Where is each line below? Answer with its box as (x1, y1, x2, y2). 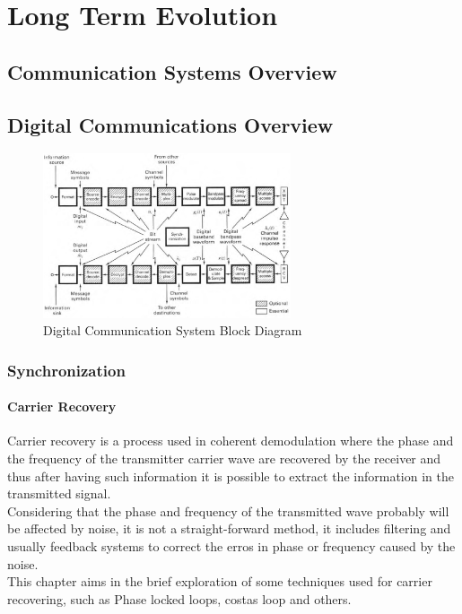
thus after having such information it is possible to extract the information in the (7, 466, 454, 485)
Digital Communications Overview (7, 110, 334, 138)
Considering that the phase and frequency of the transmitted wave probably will (7, 501, 449, 520)
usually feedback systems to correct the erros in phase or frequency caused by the (7, 537, 456, 556)
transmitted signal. (7, 484, 111, 503)
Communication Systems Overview (7, 57, 337, 85)
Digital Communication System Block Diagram (43, 321, 302, 340)
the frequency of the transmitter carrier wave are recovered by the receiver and (7, 449, 441, 468)
